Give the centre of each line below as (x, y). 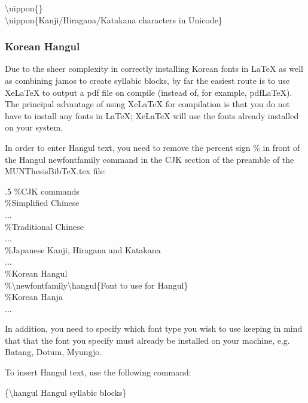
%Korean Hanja (34, 297)
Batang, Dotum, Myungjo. (54, 352)
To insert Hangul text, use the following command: (98, 372)
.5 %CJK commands (42, 191)
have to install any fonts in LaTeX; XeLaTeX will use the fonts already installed (152, 115)
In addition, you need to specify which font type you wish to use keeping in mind (154, 328)
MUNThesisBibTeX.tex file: (56, 171)
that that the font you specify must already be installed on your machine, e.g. (147, 340)
